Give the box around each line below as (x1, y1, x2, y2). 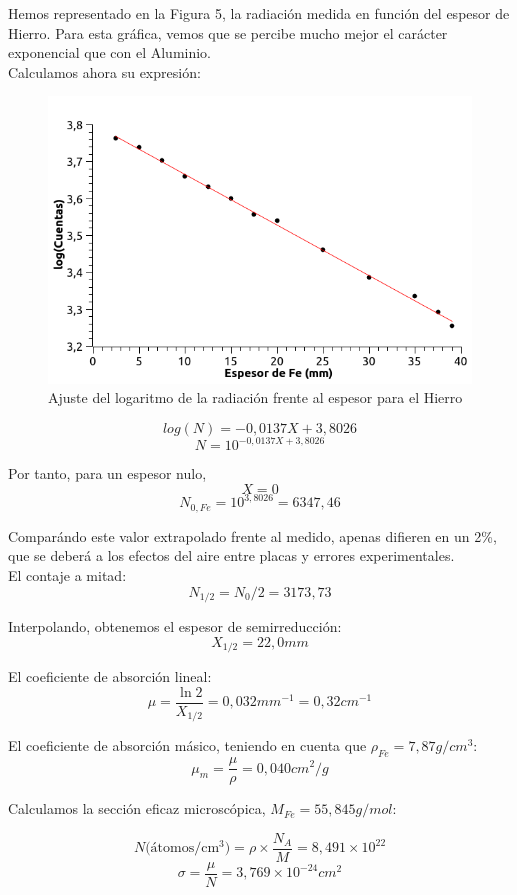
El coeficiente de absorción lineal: (8, 666, 212, 687)
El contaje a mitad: (8, 565, 127, 586)
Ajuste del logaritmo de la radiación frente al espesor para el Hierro (48, 387, 463, 408)
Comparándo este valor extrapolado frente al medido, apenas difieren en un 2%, (8, 525, 497, 546)
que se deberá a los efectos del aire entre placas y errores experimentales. (8, 545, 455, 566)
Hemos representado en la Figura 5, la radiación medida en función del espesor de (8, 3, 510, 23)
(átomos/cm (145, 841, 220, 856)
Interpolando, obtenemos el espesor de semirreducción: (8, 616, 342, 637)
